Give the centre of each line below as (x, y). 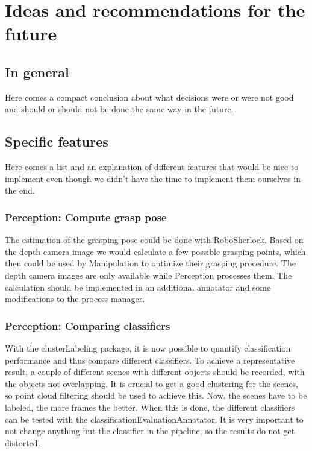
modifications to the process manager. (75, 299)
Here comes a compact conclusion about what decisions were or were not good (149, 97)
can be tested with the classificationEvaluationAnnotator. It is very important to (154, 419)
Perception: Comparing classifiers (88, 325)
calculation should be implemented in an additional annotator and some (138, 287)
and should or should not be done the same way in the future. (119, 109)
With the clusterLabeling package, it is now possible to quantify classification (148, 348)
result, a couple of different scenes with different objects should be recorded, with (155, 372)
